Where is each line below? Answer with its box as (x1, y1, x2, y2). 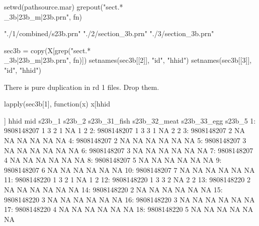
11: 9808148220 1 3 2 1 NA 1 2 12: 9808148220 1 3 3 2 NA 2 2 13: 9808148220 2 (4, 174, 250, 185)
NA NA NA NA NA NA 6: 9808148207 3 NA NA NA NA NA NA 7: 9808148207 (4, 145, 253, 155)
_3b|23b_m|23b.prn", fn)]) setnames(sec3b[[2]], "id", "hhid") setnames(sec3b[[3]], (4, 55, 252, 65)
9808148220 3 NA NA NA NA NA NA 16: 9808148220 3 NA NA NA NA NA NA (4, 194, 255, 204)
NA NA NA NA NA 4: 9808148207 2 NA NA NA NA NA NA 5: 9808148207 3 (4, 135, 246, 145)
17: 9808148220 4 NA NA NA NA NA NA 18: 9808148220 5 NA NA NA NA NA (4, 204, 253, 214)
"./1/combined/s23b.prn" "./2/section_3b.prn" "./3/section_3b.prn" (4, 28, 214, 39)
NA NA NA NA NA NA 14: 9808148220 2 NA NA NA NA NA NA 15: (4, 184, 223, 194)
